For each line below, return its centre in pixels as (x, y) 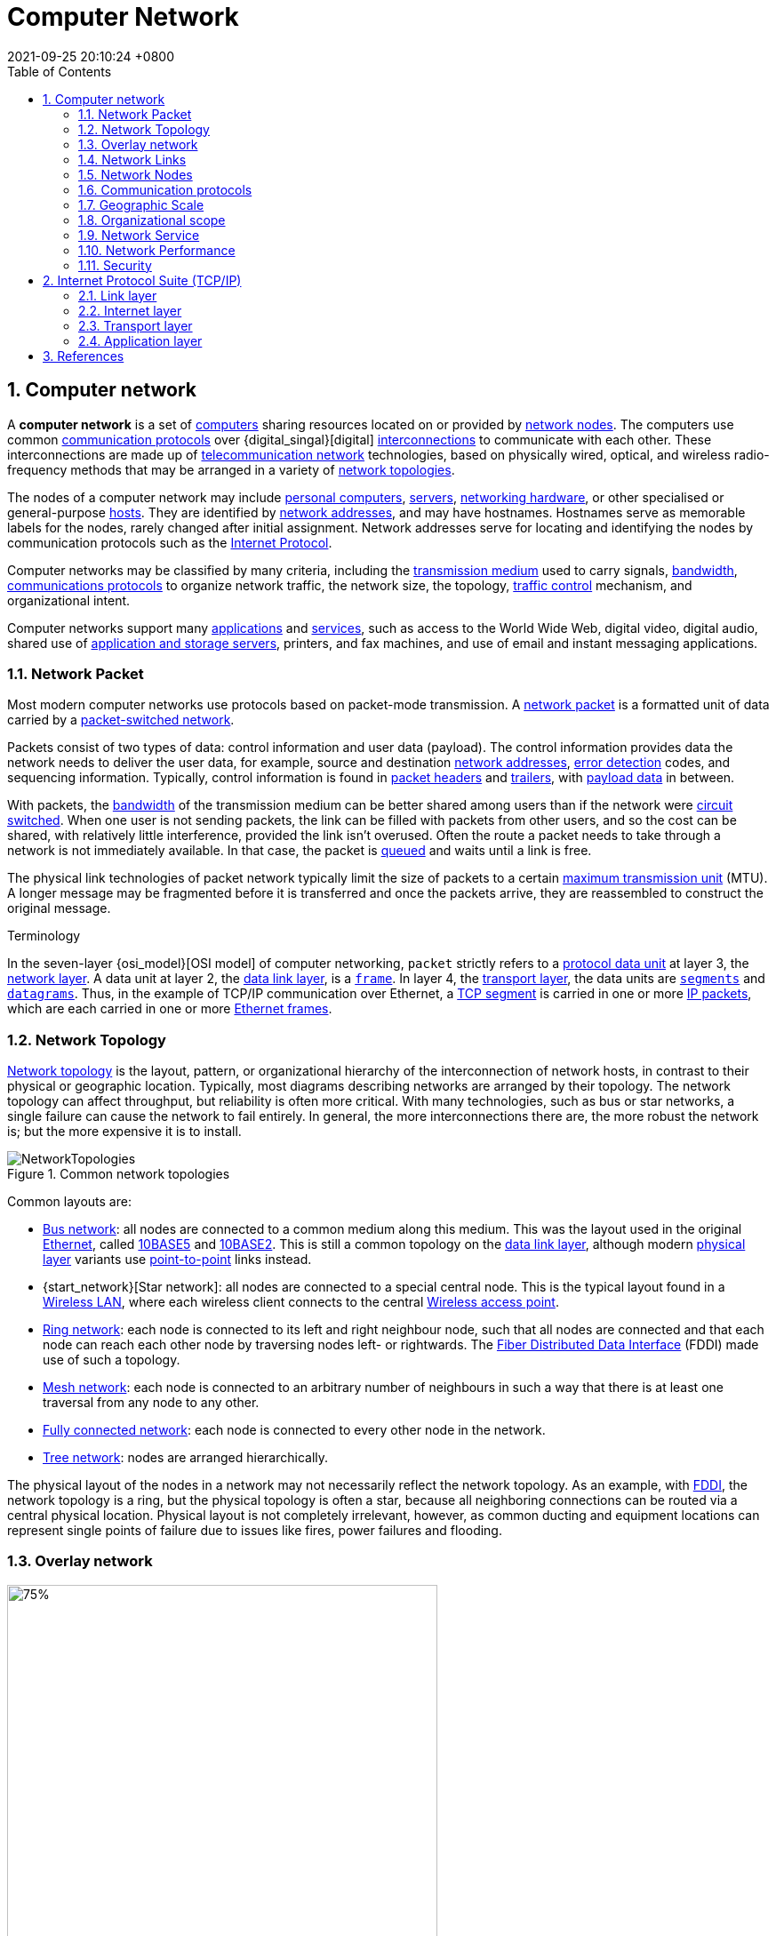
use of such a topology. (112, 1360)
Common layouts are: (69, 1202)
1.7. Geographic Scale (141, 204)
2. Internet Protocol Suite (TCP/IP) (142, 280)
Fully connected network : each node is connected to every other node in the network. (294, 1430)
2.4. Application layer (140, 340)
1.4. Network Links (132, 159)
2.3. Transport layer (136, 325)
